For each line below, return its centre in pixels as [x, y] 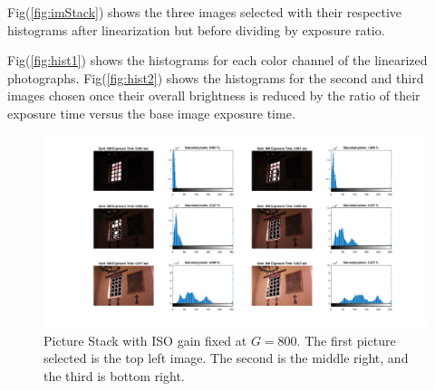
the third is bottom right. [114, 375]
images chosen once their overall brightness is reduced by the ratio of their [214, 95]
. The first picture [346, 340]
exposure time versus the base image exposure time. [151, 113]
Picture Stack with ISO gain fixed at [145, 340]
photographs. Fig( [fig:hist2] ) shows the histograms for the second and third [216, 77]
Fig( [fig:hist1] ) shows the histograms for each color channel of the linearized [217, 60]
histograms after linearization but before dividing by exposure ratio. [196, 29]
